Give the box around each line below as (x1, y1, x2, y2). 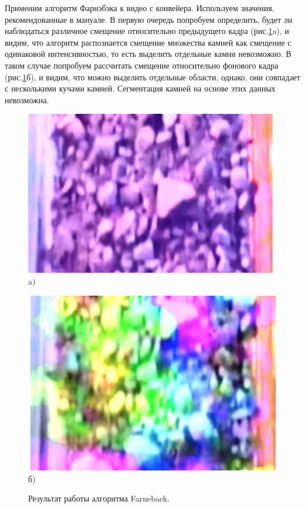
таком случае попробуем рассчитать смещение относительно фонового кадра (5, 59, 279, 71)
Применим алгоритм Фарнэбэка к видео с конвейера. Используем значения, (5, 2, 274, 13)
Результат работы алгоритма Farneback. (28, 492, 170, 504)
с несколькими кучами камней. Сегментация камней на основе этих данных (5, 82, 276, 94)
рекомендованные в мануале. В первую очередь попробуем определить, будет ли (5, 13, 293, 25)
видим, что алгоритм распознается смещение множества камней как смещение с (5, 36, 292, 48)
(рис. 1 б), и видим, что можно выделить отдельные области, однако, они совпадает (5, 70, 300, 83)
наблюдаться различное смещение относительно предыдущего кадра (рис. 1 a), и (5, 25, 289, 37)
